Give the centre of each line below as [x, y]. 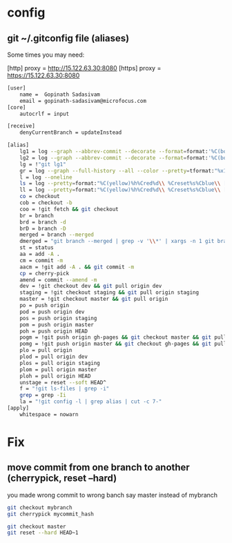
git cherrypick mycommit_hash [51, 514]
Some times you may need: [46, 55]
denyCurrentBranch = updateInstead [71, 132]
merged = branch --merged [57, 235]
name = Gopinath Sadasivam [60, 95]
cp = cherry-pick [45, 273]
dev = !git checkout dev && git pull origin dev [91, 286]
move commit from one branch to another [98, 467]
